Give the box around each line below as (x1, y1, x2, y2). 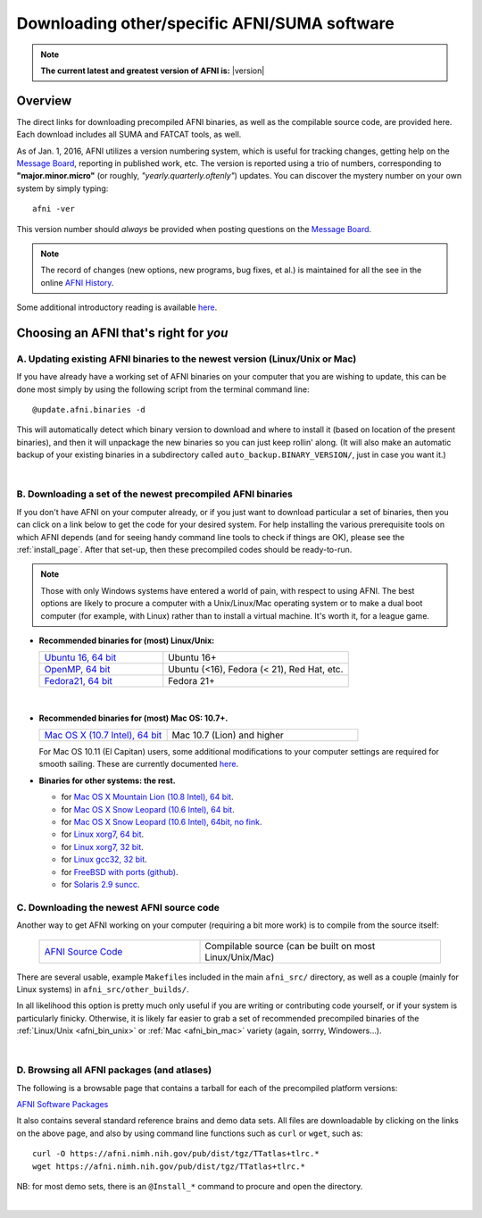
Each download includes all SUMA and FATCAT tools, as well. (16, 129, 242, 140)
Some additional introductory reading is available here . (16, 302, 218, 313)
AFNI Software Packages (16, 1099, 109, 1109)
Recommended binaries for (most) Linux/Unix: (38, 635, 215, 646)
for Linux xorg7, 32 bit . (61, 841, 145, 852)
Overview (16, 93, 72, 108)
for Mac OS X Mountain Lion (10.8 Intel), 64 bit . (61, 791, 234, 803)
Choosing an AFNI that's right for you (16, 325, 229, 340)
